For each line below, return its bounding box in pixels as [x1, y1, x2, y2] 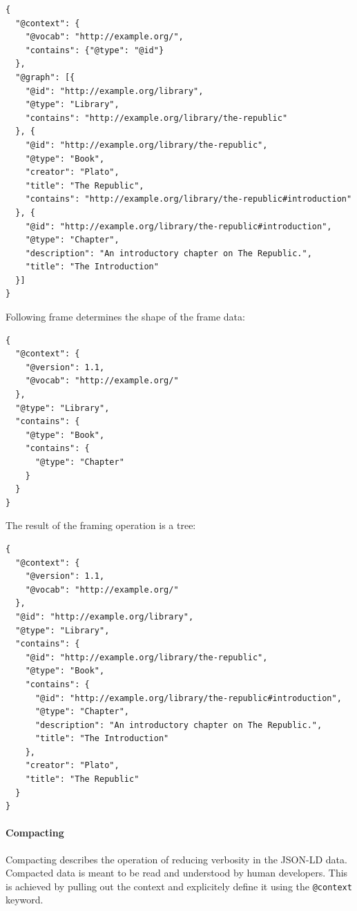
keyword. [6, 892, 44, 907]
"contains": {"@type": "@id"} [25, 45, 164, 55]
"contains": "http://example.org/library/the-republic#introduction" [25, 194, 352, 204]
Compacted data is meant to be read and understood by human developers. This [6, 865, 348, 880]
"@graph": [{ [15, 72, 75, 82]
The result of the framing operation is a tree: [6, 518, 196, 533]
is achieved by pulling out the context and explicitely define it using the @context [6, 879, 352, 893]
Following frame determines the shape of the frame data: [6, 309, 245, 324]
